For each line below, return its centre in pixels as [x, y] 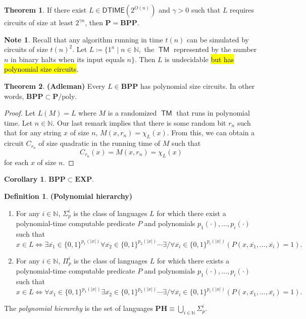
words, [14, 96]
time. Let [18, 122]
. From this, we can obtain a [211, 132]
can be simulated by [218, 39]
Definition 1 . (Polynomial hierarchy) [68, 196]
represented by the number [215, 49]
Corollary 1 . [25, 179]
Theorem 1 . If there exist [45, 10]
